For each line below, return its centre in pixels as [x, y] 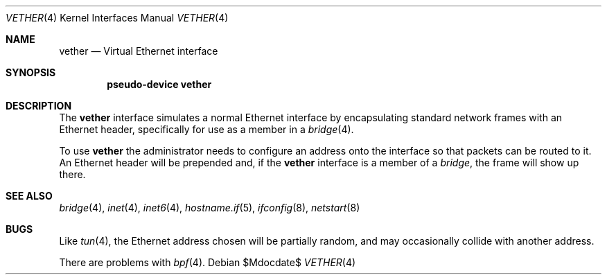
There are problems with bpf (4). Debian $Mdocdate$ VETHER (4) [208, 262]
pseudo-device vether [159, 84]
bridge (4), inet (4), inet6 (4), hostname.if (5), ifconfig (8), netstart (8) [210, 208]
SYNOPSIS [31, 72]
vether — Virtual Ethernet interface [139, 51]
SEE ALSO [29, 196]
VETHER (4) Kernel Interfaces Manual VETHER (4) [117, 18]
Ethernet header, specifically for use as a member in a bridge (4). [206, 129]
